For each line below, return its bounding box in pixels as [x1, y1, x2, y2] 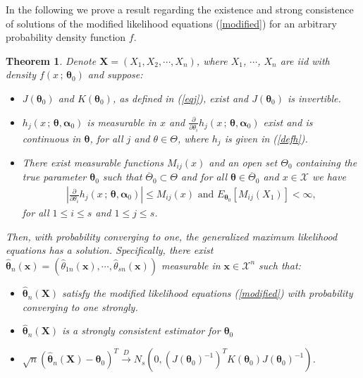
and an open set [209, 154, 278, 169]
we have [312, 169, 346, 184]
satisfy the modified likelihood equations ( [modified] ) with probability [62, 286, 353, 300]
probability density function [6, 30, 126, 44]
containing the [295, 154, 357, 169]
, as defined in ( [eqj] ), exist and [112, 90, 249, 105]
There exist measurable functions [22, 154, 164, 169]
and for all [181, 169, 227, 184]
